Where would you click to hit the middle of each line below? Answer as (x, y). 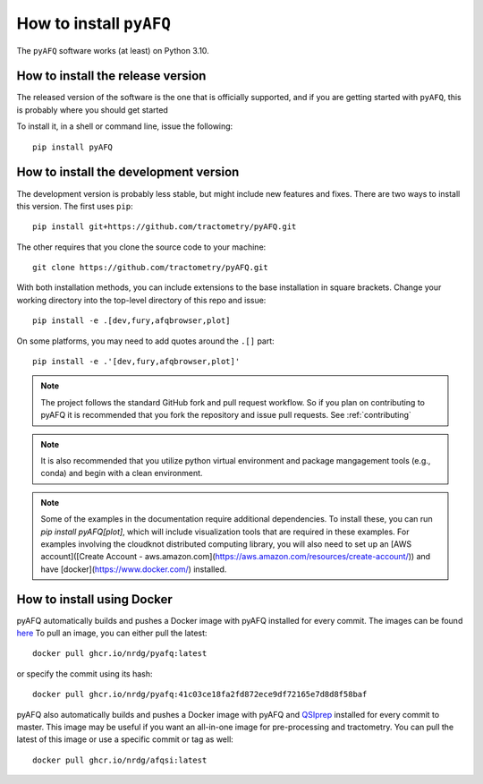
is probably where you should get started (93, 110)
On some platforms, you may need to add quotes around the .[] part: (145, 341)
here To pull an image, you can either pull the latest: (112, 633)
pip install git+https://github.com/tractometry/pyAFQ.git (165, 227)
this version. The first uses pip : (75, 206)
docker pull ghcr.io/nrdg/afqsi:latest (120, 760)
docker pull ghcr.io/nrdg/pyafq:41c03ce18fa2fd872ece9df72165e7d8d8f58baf (200, 695)
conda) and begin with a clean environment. (122, 473)
